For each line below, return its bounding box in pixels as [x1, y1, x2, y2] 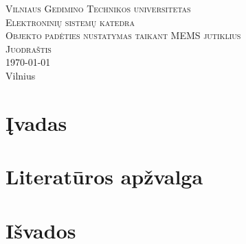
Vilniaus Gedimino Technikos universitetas [5, 1, 191, 15]
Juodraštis [5, 41, 52, 56]
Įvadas [5, 108, 67, 136]
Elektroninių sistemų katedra [5, 14, 135, 29]
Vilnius [5, 68, 36, 82]
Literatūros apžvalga [5, 162, 203, 191]
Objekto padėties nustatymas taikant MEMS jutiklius [5, 28, 241, 42]
